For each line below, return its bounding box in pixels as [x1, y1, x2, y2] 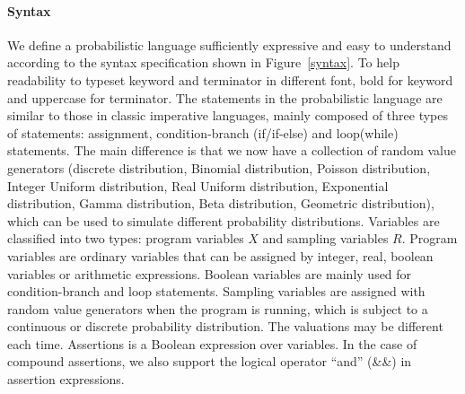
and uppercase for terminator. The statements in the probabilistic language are [7, 88, 443, 107]
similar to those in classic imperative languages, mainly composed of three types [7, 106, 449, 125]
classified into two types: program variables [7, 229, 244, 248]
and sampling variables [262, 229, 389, 248]
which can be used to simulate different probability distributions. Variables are [7, 211, 440, 230]
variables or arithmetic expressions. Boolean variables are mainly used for [7, 264, 412, 283]
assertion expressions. [7, 370, 125, 389]
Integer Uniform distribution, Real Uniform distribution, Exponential [7, 176, 389, 195]
